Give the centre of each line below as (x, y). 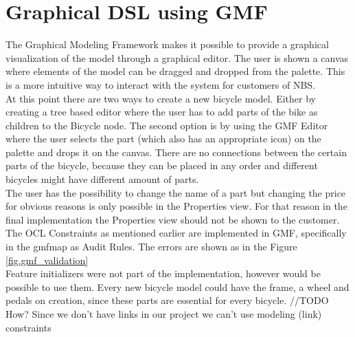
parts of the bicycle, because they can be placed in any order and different (162, 165)
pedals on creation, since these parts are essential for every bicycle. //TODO (167, 300)
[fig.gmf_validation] (47, 260)
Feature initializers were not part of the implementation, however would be (163, 273)
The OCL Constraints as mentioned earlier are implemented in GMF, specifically (176, 233)
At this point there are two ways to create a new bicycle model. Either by (161, 98)
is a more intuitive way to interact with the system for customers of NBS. (161, 84)
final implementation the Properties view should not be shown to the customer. (173, 219)
